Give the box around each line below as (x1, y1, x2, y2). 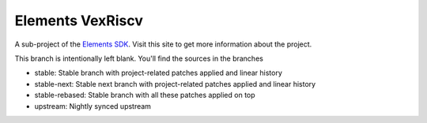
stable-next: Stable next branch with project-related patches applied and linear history (34, 79, 316, 88)
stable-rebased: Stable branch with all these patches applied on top (34, 91, 256, 100)
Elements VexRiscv (14, 12, 144, 29)
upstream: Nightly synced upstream (34, 101, 152, 110)
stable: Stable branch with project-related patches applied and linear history (34, 68, 282, 78)
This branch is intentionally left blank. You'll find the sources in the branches (14, 54, 264, 63)
